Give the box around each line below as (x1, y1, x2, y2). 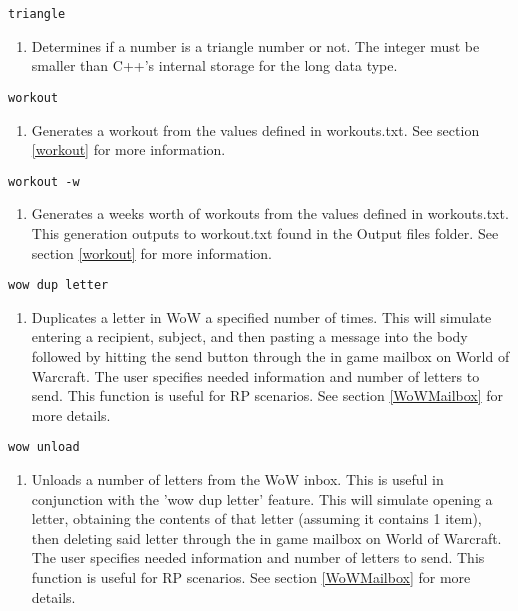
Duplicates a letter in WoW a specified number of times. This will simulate (31, 306, 492, 327)
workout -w (8, 174, 80, 189)
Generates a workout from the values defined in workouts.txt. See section (31, 119, 480, 140)
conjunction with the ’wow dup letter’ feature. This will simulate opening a (31, 488, 493, 509)
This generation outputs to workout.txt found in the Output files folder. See (31, 222, 499, 243)
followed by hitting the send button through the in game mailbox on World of (31, 345, 510, 366)
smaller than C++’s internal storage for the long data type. (31, 55, 398, 76)
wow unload (8, 440, 80, 455)
